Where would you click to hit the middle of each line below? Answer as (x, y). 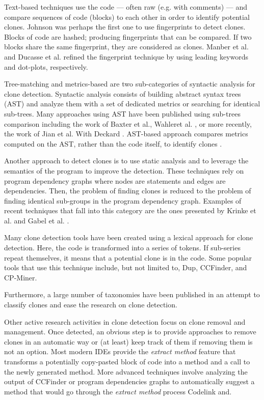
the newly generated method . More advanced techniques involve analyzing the (126, 371)
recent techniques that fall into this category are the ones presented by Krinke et (130, 210)
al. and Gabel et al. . (37, 220)
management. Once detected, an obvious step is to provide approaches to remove (130, 332)
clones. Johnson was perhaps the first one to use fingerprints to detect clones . (125, 27)
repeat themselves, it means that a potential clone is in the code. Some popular (128, 257)
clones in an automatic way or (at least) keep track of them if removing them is (128, 341)
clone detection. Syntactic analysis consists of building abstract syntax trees (123, 93)
